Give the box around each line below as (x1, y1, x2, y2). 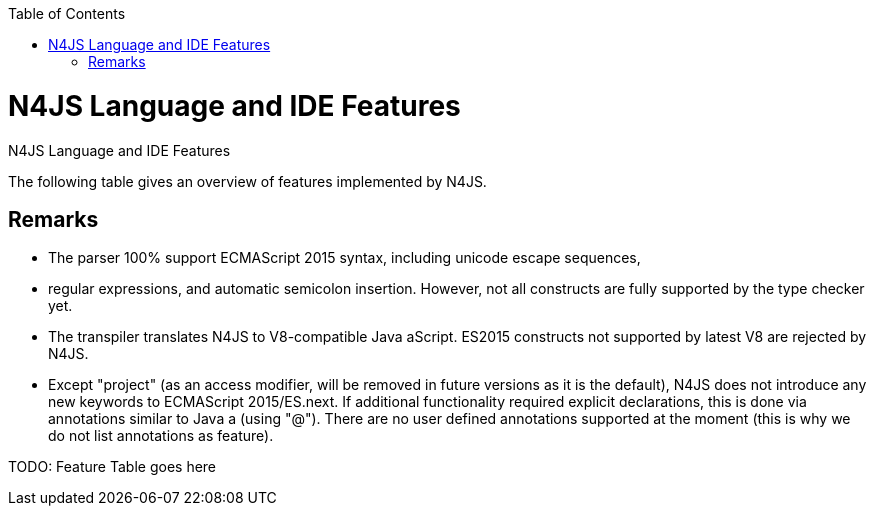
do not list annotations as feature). (48, 427, 274, 445)
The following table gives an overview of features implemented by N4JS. (8, 172, 487, 190)
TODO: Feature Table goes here (8, 458, 217, 476)
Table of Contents (8, 5, 126, 22)
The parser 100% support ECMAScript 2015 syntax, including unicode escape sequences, (48, 249, 641, 267)
